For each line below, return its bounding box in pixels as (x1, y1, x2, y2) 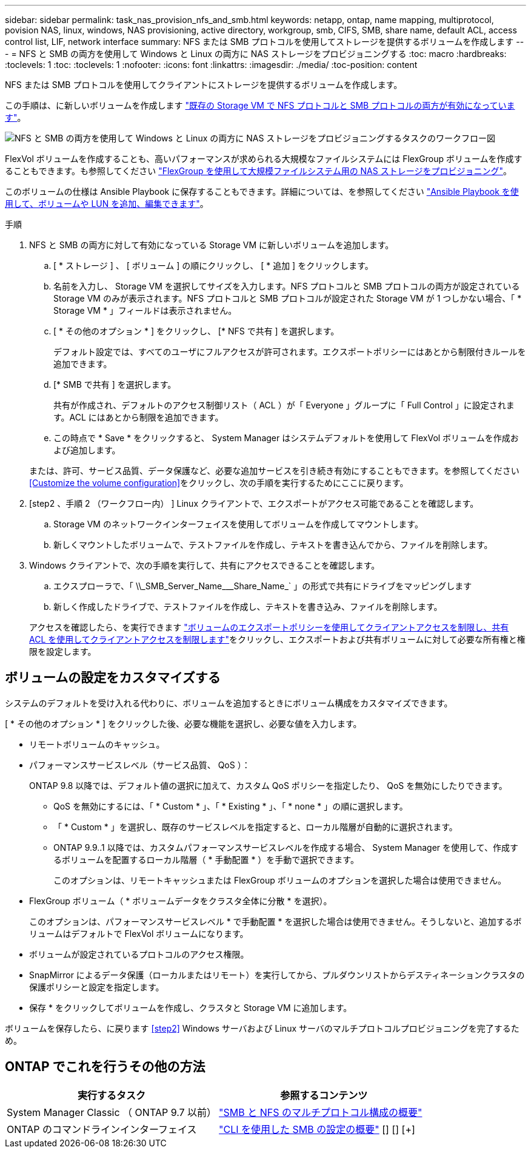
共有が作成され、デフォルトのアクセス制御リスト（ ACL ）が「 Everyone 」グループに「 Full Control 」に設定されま (53, 400, 515, 410)
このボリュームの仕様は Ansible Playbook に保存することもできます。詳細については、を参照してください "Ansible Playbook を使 (5, 186, 519, 197)
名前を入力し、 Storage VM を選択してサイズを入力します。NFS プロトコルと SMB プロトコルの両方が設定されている (53, 281, 520, 291)
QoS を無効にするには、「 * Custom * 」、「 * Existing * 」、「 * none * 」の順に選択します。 (53, 800, 408, 811)
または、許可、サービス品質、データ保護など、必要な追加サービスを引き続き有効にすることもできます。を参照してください (29, 465, 519, 476)
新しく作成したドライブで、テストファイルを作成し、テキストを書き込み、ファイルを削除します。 (53, 601, 442, 612)
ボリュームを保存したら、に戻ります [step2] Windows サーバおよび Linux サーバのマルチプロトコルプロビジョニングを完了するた (5, 1023, 519, 1033)
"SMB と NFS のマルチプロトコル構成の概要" (219, 1106, 422, 1118)
